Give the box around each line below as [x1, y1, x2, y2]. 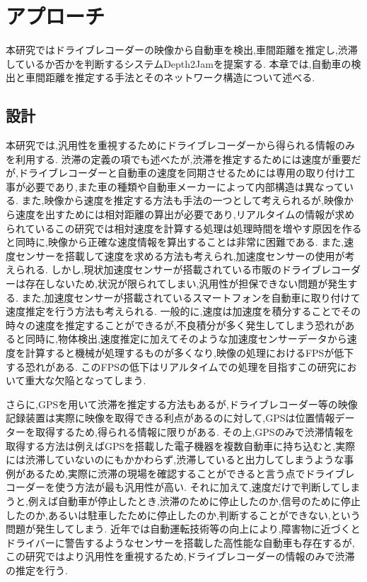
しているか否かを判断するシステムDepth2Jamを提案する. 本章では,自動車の [6, 56, 351, 71]
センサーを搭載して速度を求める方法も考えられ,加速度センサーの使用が [15, 248, 345, 263]
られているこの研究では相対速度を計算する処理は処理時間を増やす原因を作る [6, 220, 362, 235]
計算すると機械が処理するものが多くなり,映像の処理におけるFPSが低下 [25, 345, 354, 360]
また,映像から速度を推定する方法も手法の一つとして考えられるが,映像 [21, 193, 344, 208]
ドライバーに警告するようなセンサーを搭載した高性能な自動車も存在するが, [6, 535, 355, 550]
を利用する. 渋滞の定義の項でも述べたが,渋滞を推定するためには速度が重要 [6, 151, 351, 166]
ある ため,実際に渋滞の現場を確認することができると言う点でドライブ [25, 465, 345, 480]
